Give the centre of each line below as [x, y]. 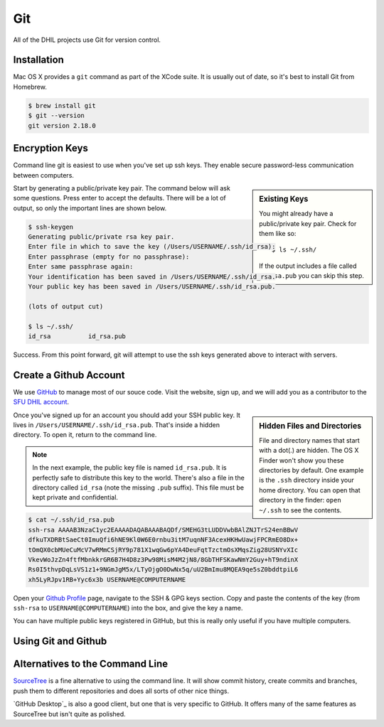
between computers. [44, 175]
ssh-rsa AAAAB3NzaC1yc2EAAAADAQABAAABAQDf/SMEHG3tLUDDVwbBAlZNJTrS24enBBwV [163, 530]
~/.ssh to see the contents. [300, 510]
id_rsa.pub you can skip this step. [311, 276]
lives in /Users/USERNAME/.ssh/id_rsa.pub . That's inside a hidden [117, 425]
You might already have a [296, 214]
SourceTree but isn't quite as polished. [69, 713]
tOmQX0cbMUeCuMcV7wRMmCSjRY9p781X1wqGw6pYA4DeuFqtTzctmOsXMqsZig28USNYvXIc [163, 550]
